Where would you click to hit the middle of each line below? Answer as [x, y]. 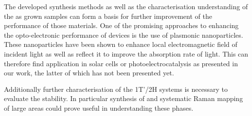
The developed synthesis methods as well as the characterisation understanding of [126, 6]
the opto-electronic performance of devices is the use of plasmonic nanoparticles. [124, 35]
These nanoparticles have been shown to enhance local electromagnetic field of [121, 44]
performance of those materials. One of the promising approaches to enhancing [121, 25]
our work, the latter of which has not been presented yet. [89, 73]
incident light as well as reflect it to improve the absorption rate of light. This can [126, 53]
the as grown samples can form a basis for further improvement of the [108, 16]
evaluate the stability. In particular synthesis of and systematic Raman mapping [124, 98]
